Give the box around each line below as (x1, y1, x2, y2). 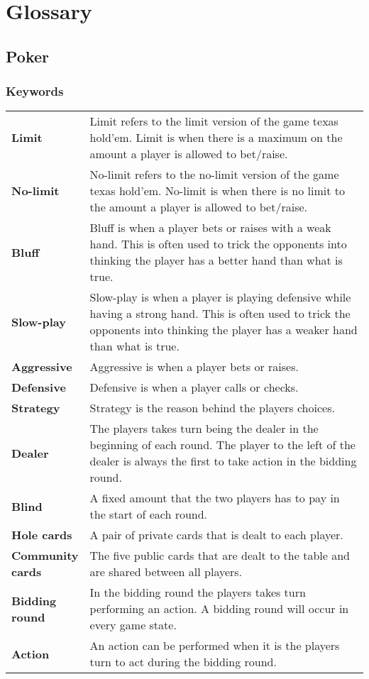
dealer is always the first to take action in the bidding (89, 453, 357, 470)
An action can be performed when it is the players (89, 637, 340, 654)
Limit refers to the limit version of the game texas (89, 113, 338, 130)
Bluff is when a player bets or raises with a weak (89, 219, 331, 236)
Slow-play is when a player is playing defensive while (89, 289, 351, 306)
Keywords (6, 82, 64, 100)
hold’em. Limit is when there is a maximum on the (89, 129, 343, 146)
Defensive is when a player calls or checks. (89, 379, 299, 396)
